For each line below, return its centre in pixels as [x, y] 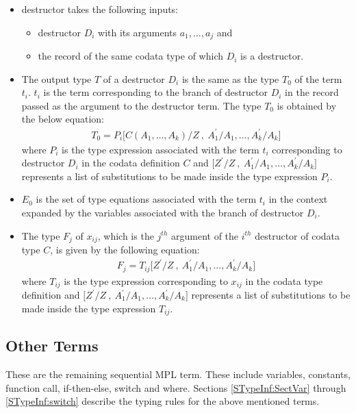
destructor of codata [297, 235]
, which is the [126, 235]
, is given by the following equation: [125, 249]
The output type [56, 78]
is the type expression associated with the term [161, 149]
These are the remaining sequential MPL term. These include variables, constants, [178, 374]
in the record [312, 92]
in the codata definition [131, 163]
